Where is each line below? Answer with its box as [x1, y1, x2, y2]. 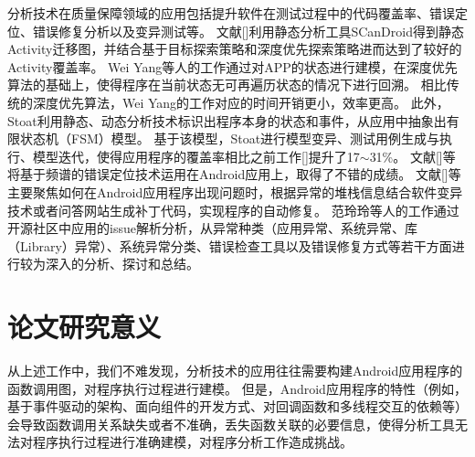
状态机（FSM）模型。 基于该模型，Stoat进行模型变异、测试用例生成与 [19, 129, 440, 148]
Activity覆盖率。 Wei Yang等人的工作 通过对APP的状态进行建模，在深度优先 [7, 57, 458, 76]
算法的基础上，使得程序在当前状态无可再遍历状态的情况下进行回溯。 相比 [7, 75, 447, 94]
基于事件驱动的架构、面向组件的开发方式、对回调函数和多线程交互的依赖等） [7, 397, 468, 416]
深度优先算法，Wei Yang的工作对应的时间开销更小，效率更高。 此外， [32, 92, 449, 112]
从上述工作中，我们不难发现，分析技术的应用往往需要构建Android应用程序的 [7, 361, 463, 380]
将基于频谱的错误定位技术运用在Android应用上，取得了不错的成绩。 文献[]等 [7, 165, 461, 184]
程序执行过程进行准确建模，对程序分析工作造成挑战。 [32, 432, 353, 452]
